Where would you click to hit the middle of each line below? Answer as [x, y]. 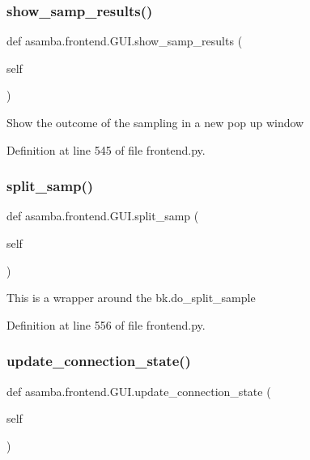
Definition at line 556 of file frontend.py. [106, 324]
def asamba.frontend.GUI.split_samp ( [103, 216]
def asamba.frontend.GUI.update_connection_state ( [139, 391]
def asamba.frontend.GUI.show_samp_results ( [125, 41]
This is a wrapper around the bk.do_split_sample [131, 298]
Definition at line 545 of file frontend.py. [106, 149]
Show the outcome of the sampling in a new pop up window [155, 122]
